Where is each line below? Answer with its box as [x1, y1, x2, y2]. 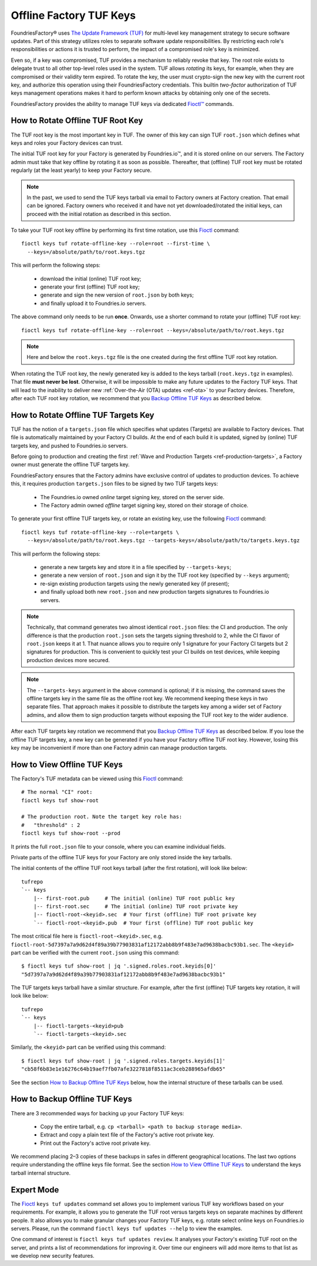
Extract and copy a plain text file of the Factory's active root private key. [40, 1131, 214, 1138]
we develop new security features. [11, 1252, 95, 1260]
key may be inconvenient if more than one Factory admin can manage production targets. [11, 744, 227, 751]
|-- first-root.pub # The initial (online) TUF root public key [33, 895, 235, 902]
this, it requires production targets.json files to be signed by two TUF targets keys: [11, 480, 218, 487]
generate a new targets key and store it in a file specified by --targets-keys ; [40, 563, 231, 570]
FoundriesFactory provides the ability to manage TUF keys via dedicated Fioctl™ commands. [11, 100, 234, 107]
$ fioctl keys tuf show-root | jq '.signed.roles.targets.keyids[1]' [21, 1057, 226, 1064]
